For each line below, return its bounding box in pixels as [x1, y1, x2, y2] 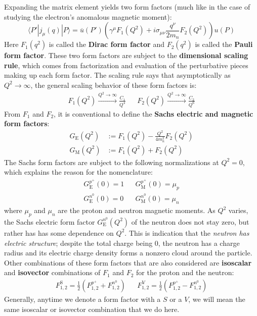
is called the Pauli [195, 39, 253, 49]
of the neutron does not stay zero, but [131, 216, 249, 227]
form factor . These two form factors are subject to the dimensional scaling [4, 50, 248, 61]
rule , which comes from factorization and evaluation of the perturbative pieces [4, 60, 248, 70]
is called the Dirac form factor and [49, 39, 164, 49]
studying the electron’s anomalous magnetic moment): [4, 11, 172, 22]
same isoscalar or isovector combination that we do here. [4, 303, 180, 314]
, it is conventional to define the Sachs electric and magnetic [54, 108, 253, 119]
